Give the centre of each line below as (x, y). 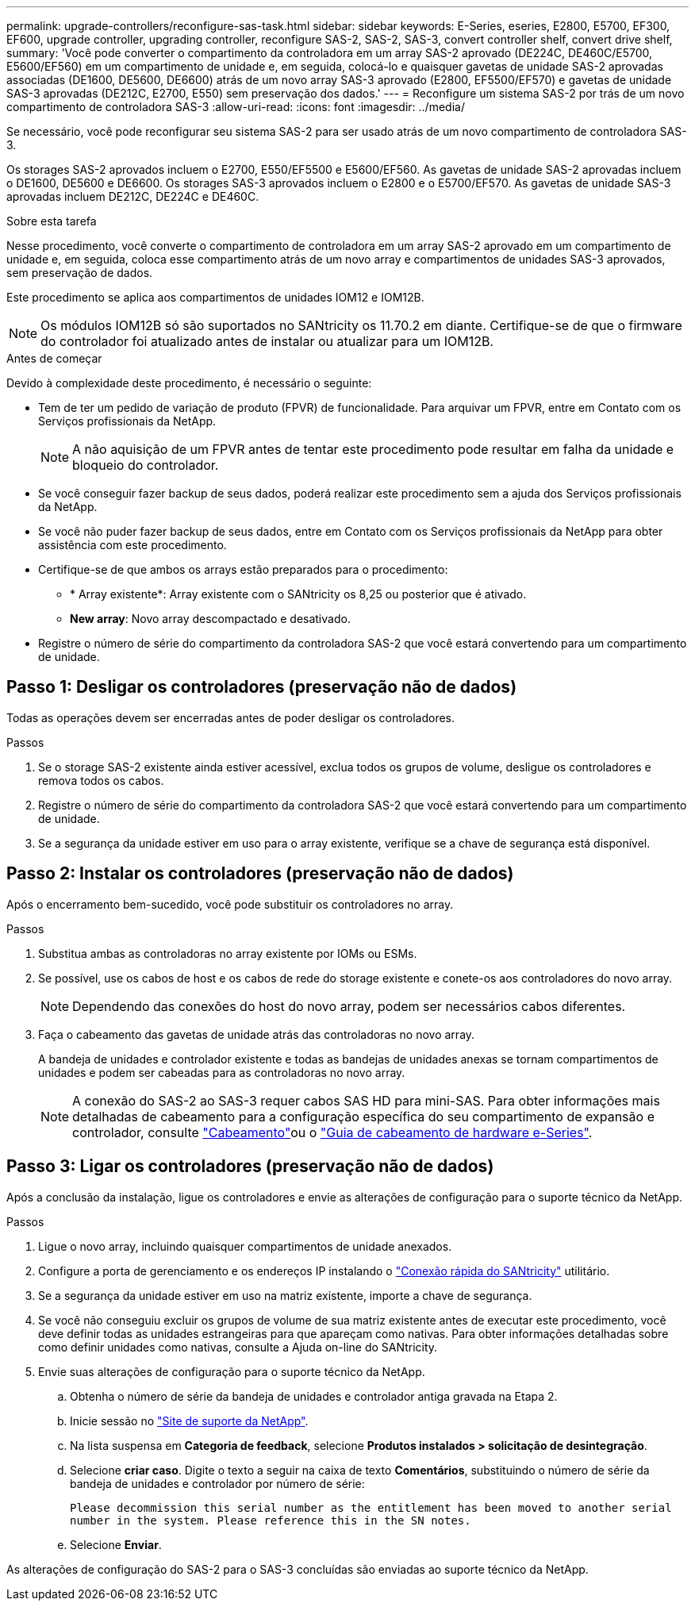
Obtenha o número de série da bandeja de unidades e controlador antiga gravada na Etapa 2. (314, 1396)
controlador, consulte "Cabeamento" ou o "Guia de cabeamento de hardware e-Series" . (332, 1132)
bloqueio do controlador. (146, 465)
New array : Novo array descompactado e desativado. (210, 619)
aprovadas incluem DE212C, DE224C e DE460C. (133, 196)
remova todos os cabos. (101, 780)
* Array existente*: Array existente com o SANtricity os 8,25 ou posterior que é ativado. (298, 594)
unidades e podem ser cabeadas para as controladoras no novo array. (222, 1072)
